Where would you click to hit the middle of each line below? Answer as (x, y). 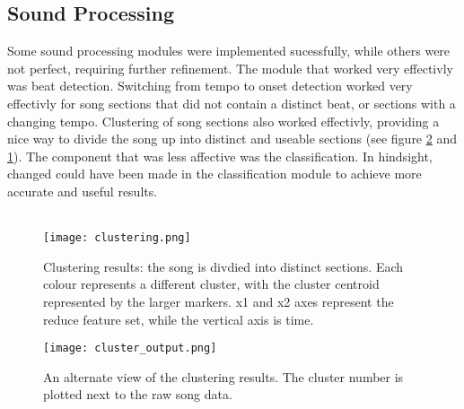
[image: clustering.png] (117, 238)
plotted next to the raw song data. (138, 394)
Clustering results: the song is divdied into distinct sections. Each (223, 266)
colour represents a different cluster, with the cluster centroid (211, 284)
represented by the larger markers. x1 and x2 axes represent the (219, 301)
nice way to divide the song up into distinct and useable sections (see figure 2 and (232, 139)
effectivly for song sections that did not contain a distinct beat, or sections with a (232, 103)
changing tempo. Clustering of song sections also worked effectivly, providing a (223, 121)
